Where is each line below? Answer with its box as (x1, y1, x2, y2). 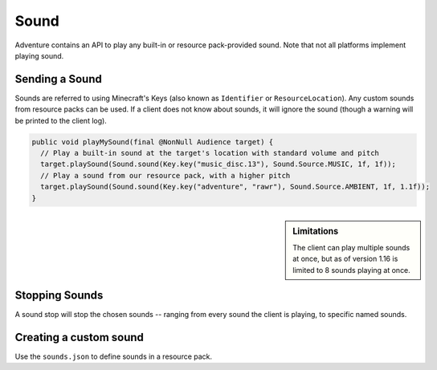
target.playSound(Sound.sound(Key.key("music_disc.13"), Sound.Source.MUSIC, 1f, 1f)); (40, 160, 397, 169)
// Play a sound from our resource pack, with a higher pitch (40, 171, 291, 180)
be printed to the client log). (14, 116, 108, 125)
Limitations (292, 226, 339, 237)
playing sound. (14, 51, 64, 60)
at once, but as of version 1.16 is (292, 254, 398, 264)
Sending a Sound (14, 72, 102, 86)
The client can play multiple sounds (292, 242, 410, 252)
